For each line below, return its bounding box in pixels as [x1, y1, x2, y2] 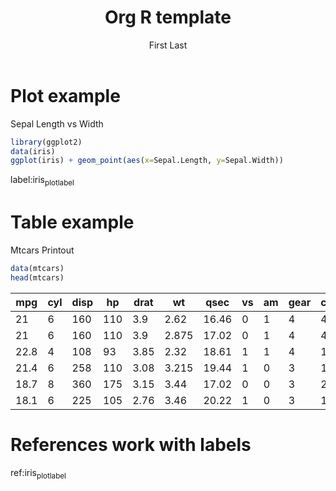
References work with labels [10, 433, 252, 456]
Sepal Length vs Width [10, 117, 104, 130]
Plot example [10, 84, 121, 107]
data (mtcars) [10, 264, 65, 274]
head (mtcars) [10, 272, 65, 283]
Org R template [104, 6, 232, 29]
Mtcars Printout [10, 244, 75, 256]
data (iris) [10, 146, 56, 156]
